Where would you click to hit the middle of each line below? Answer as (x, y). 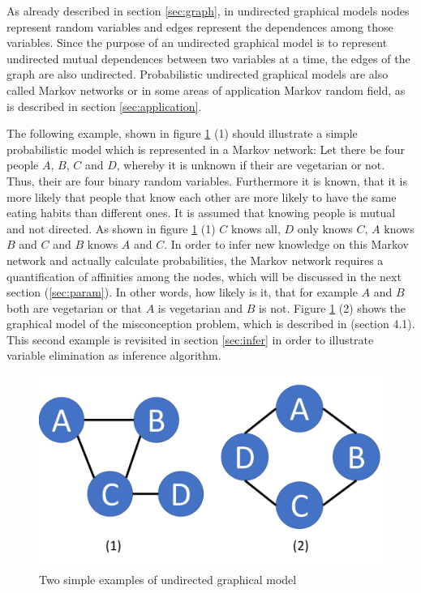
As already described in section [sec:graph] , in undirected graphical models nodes (208, 11)
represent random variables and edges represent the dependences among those (200, 26)
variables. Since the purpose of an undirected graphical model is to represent (197, 43)
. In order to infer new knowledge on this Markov (286, 244)
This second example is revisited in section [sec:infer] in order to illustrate (190, 339)
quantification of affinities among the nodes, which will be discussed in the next (204, 276)
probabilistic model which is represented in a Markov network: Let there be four (206, 149)
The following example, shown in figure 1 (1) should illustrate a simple (182, 133)
